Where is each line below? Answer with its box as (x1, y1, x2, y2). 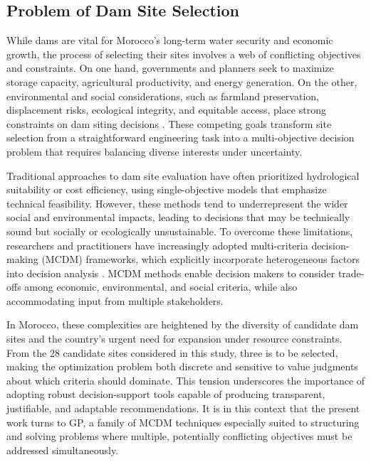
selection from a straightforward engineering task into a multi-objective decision (6, 130, 355, 145)
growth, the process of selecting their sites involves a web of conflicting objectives (6, 46, 361, 61)
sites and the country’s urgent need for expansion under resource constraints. (6, 331, 343, 346)
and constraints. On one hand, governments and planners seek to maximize (6, 60, 334, 75)
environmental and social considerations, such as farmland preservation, (6, 88, 319, 103)
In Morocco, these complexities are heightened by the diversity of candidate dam (6, 317, 359, 332)
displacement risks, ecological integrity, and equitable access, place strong (6, 102, 326, 117)
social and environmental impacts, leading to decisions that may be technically (6, 210, 350, 225)
